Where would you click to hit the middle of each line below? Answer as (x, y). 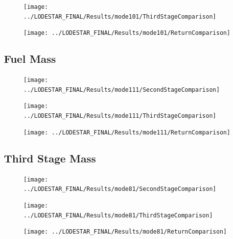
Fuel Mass (30, 59)
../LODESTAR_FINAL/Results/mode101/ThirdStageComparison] (120, 16)
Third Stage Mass (50, 158)
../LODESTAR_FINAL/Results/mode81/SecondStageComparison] (120, 189)
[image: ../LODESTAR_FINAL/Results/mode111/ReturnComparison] (127, 132)
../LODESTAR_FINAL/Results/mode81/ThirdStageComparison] (118, 215)
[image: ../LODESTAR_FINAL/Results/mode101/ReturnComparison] (127, 33)
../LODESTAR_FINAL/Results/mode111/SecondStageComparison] (122, 90)
